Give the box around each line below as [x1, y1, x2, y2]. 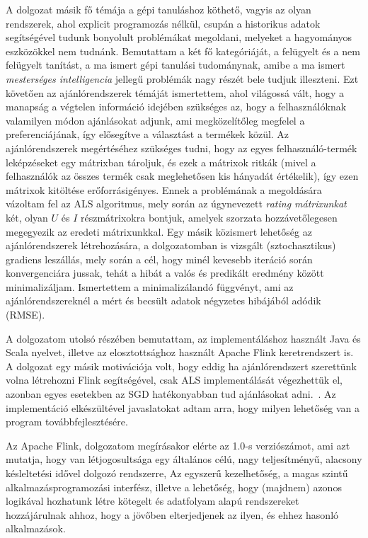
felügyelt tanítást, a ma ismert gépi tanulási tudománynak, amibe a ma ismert [6, 57, 345, 72]
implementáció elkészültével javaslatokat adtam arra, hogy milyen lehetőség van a [6, 400, 360, 415]
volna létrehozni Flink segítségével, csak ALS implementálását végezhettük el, [6, 372, 343, 387]
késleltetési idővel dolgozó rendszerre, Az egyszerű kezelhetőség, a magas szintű [6, 466, 348, 480]
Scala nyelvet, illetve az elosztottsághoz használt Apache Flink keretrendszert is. [6, 345, 354, 360]
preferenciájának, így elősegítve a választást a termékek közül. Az [6, 127, 289, 142]
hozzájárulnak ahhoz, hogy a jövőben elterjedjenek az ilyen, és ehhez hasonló [6, 507, 339, 522]
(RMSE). [6, 307, 45, 322]
